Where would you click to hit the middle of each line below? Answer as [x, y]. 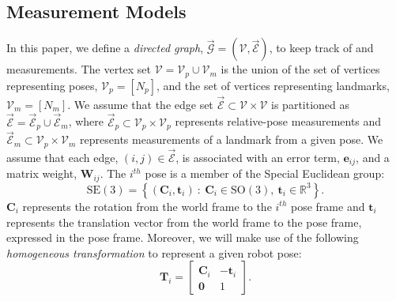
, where [86, 121]
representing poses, [52, 85]
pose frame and [328, 206]
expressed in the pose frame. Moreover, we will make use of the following [183, 237]
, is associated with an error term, [258, 158]
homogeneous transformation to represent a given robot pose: [154, 252]
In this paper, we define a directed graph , [105, 48]
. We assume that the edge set [140, 104]
